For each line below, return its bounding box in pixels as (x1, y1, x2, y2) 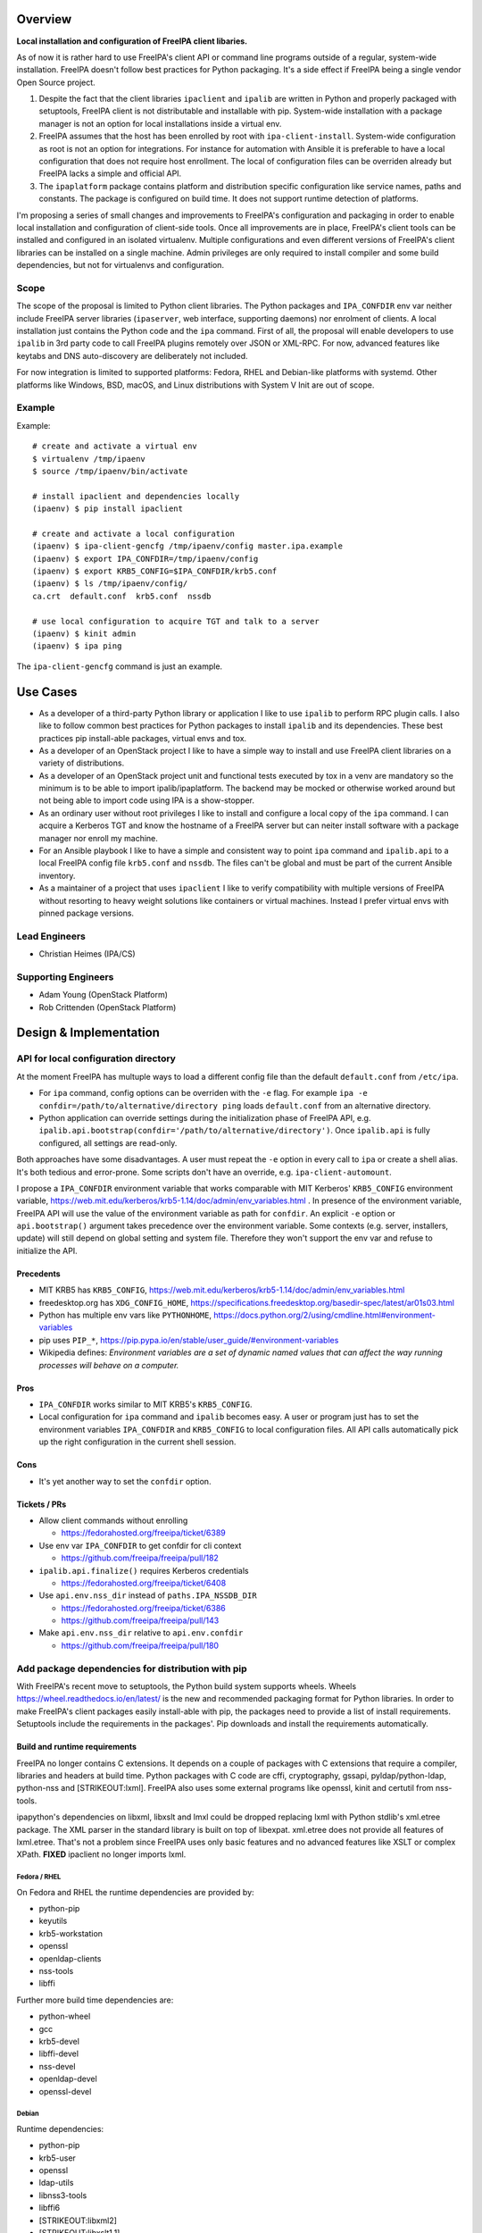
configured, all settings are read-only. (38, 1137, 178, 1148)
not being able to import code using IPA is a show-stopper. (38, 795, 254, 806)
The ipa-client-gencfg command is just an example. (16, 661, 223, 672)
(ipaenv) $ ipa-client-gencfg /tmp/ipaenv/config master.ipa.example (32, 541, 344, 551)
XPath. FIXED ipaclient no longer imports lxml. (16, 1849, 187, 1860)
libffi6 (38, 2203, 61, 2213)
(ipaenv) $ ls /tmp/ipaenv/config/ (32, 579, 188, 589)
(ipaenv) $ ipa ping (32, 641, 122, 651)
